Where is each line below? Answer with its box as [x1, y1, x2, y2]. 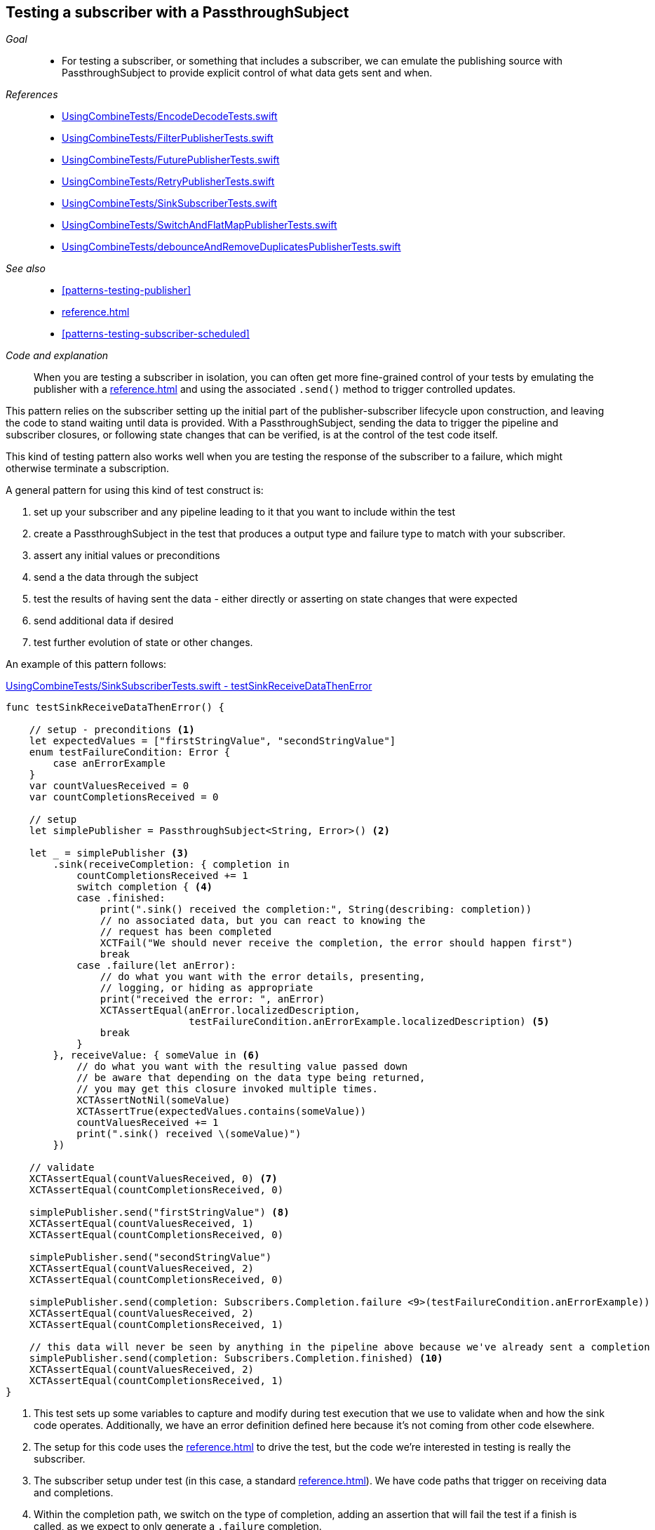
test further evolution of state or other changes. [34, 636, 253, 649]
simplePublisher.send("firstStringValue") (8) [29, 1207, 290, 1219]
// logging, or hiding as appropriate [100, 982, 313, 994]
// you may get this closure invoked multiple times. [76, 1083, 379, 1095]
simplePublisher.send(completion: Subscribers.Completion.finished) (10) [29, 1353, 443, 1364]
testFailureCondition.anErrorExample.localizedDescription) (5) [189, 1016, 550, 1028]
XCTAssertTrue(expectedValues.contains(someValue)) [76, 1106, 367, 1118]
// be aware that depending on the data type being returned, [76, 1072, 426, 1084]
